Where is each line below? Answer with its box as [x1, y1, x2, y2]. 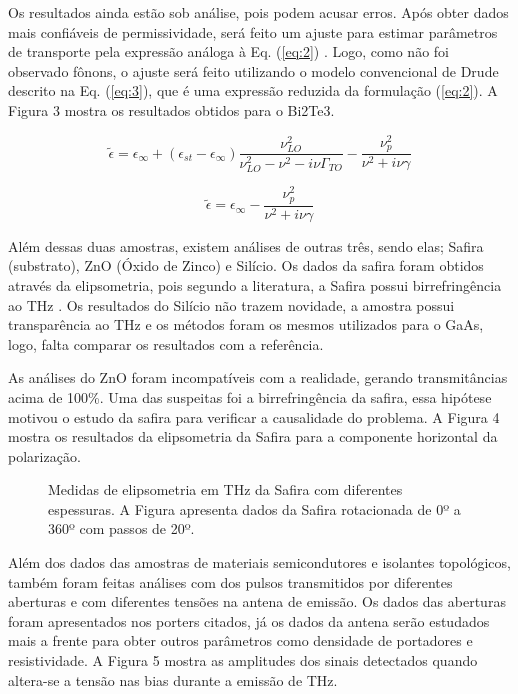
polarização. [8, 445, 81, 466]
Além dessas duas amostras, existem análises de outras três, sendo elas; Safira [8, 235, 484, 256]
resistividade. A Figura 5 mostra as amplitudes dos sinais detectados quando [8, 650, 478, 671]
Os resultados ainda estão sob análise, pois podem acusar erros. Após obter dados [8, 2, 509, 22]
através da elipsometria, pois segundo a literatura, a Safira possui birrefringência [8, 274, 502, 295]
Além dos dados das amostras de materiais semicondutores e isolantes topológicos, [8, 552, 511, 573]
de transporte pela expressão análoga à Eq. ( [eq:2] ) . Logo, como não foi [8, 41, 449, 62]
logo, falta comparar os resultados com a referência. [8, 333, 324, 354]
